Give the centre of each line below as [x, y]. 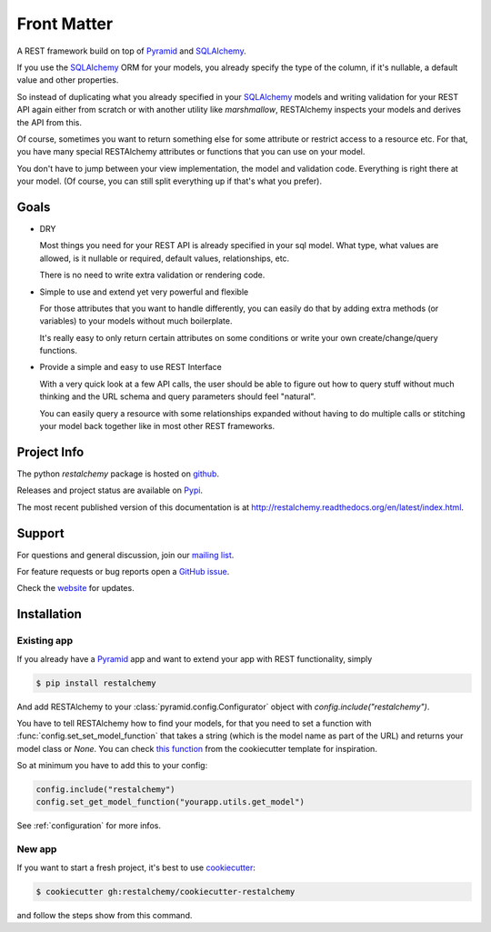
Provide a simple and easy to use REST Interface [130, 367]
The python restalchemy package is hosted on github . [118, 474]
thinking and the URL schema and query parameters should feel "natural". [178, 396]
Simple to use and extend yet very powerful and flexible [144, 292]
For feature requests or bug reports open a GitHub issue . [123, 572]
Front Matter [65, 24]
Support [40, 533]
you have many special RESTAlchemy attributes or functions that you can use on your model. [191, 152]
